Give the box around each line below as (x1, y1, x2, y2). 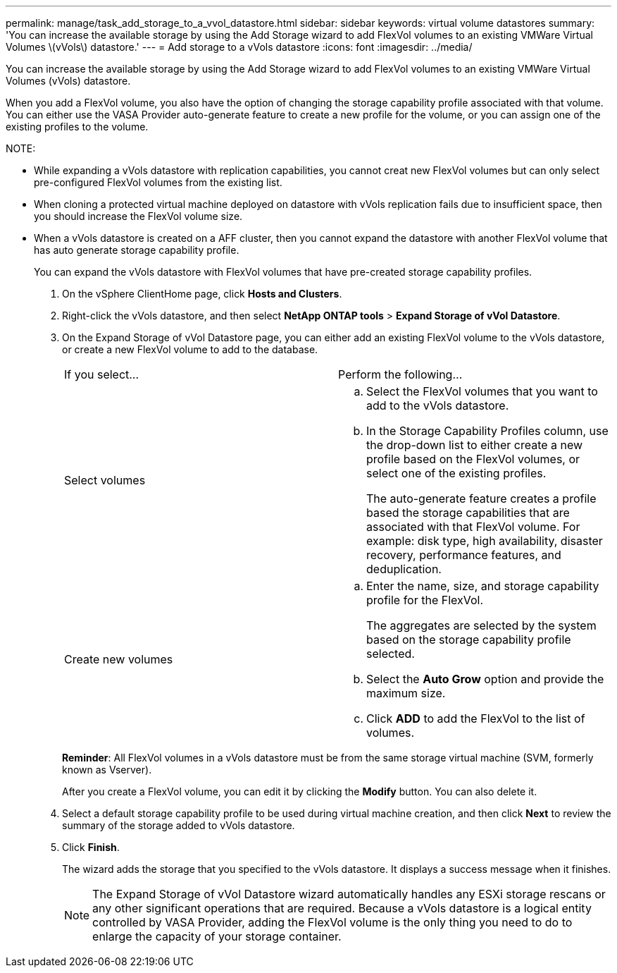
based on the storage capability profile (366, 632, 571, 647)
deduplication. (366, 562, 442, 576)
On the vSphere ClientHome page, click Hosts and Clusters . (62, 288, 342, 300)
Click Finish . (62, 841, 120, 853)
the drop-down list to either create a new (366, 438, 583, 452)
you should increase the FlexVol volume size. (34, 210, 243, 222)
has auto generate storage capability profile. (34, 244, 239, 256)
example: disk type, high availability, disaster (366, 534, 603, 548)
